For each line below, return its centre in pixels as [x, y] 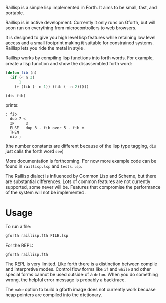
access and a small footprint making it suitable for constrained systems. [80, 43]
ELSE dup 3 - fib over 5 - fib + [47, 128]
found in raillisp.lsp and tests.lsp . [44, 166]
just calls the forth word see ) [34, 151]
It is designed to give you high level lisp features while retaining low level [80, 38]
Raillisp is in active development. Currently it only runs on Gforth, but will [80, 22]
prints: [12, 105]
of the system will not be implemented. [46, 192]
